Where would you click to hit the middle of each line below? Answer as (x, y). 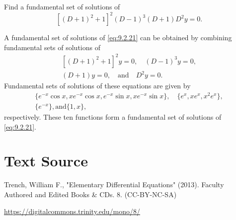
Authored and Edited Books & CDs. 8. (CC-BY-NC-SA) (90, 194)
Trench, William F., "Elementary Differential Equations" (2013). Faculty (114, 184)
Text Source (46, 161)
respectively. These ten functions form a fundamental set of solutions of (113, 117)
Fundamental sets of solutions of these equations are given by (97, 86)
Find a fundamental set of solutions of (62, 6)
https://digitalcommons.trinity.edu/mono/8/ (72, 211)
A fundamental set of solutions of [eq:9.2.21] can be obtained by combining (118, 37)
